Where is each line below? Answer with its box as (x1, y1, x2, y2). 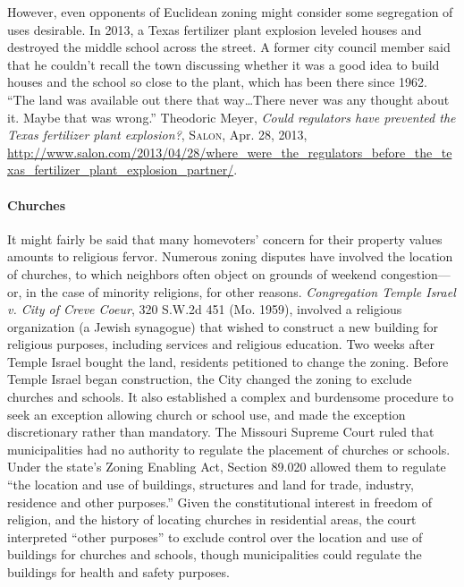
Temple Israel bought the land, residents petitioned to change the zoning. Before (7, 352, 449, 370)
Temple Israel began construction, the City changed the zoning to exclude (7, 370, 412, 388)
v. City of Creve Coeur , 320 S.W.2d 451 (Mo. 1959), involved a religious (7, 300, 402, 319)
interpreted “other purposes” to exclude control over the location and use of (7, 527, 423, 546)
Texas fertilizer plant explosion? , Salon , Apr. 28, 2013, (7, 125, 308, 144)
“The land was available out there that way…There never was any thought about (7, 89, 450, 108)
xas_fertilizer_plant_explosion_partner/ (7, 160, 234, 179)
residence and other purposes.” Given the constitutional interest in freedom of (7, 492, 433, 511)
